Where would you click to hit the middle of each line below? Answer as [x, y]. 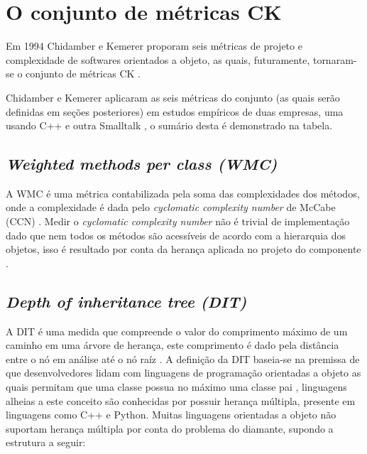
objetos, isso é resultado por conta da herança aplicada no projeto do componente [183, 249]
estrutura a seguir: [46, 442]
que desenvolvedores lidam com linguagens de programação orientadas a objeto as [183, 373]
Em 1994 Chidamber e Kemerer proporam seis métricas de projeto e [154, 46]
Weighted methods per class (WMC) [142, 164]
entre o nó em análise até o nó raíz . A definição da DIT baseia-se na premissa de [183, 358]
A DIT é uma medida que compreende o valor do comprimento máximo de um [177, 331]
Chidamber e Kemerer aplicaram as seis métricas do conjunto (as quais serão [173, 97]
